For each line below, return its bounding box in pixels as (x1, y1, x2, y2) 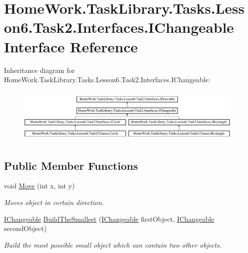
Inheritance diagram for (4, 65, 75, 75)
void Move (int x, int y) (4, 181, 75, 191)
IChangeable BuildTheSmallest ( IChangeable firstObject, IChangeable (4, 213, 214, 224)
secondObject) (4, 223, 47, 233)
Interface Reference (4, 36, 138, 56)
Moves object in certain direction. (4, 197, 104, 207)
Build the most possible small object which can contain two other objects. (4, 239, 222, 250)
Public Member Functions (4, 158, 138, 173)
